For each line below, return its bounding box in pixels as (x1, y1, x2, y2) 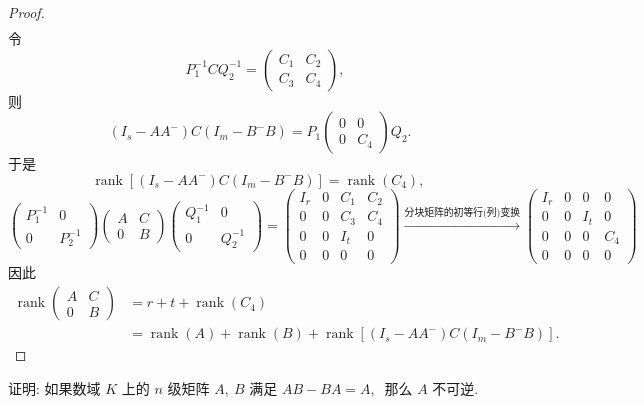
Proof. (8, 2, 45, 22)
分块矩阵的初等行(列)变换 (404, 207, 520, 218)
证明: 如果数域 (8, 377, 101, 398)
